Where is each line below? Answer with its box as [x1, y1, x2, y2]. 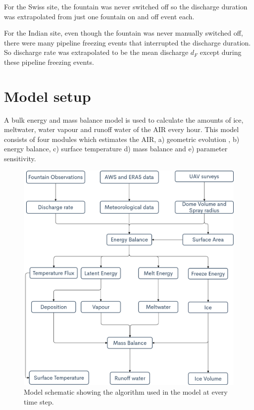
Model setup [4, 86, 91, 106]
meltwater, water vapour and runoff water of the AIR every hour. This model [4, 124, 239, 135]
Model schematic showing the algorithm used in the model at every [24, 386, 228, 397]
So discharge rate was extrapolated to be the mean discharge [4, 47, 189, 57]
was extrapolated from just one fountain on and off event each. [4, 11, 195, 21]
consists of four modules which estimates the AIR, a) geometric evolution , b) [4, 134, 240, 144]
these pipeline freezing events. [4, 56, 94, 67]
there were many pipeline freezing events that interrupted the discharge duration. [4, 37, 251, 47]
